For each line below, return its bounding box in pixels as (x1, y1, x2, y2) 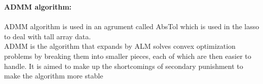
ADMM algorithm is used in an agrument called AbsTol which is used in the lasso (4, 21, 259, 32)
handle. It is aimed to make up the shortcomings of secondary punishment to (4, 60, 243, 71)
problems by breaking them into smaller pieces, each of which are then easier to (4, 50, 251, 61)
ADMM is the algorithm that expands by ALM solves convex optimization (4, 41, 236, 51)
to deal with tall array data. (4, 31, 91, 41)
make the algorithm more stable (4, 70, 103, 81)
